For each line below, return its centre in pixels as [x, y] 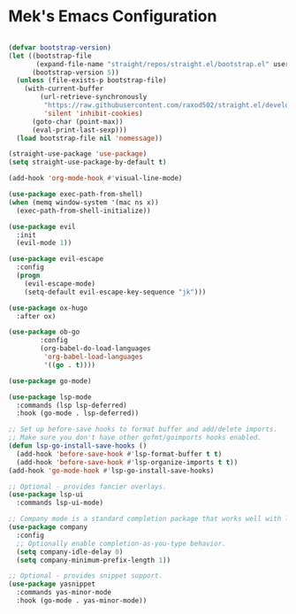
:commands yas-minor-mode [64, 593]
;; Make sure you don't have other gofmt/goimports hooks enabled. [135, 438]
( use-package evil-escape [56, 259]
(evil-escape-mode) [60, 284]
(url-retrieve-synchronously [94, 97]
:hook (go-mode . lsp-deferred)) [78, 413]
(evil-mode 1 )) [44, 243]
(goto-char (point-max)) [77, 121]
